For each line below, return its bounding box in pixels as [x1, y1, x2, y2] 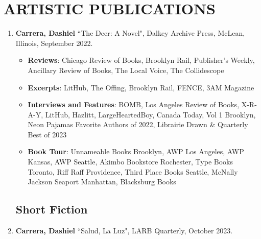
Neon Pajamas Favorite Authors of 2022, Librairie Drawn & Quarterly [28, 119, 248, 130]
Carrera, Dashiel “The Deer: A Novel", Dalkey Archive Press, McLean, [15, 28, 245, 38]
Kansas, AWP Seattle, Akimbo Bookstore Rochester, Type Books [28, 156, 233, 167]
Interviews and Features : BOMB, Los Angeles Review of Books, [28, 99, 240, 110]
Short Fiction [15, 201, 88, 217]
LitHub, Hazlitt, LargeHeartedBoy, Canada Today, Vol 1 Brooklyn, [45, 109, 256, 119]
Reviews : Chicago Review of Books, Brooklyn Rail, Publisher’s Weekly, [28, 55, 255, 65]
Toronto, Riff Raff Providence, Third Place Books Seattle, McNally [28, 166, 238, 177]
